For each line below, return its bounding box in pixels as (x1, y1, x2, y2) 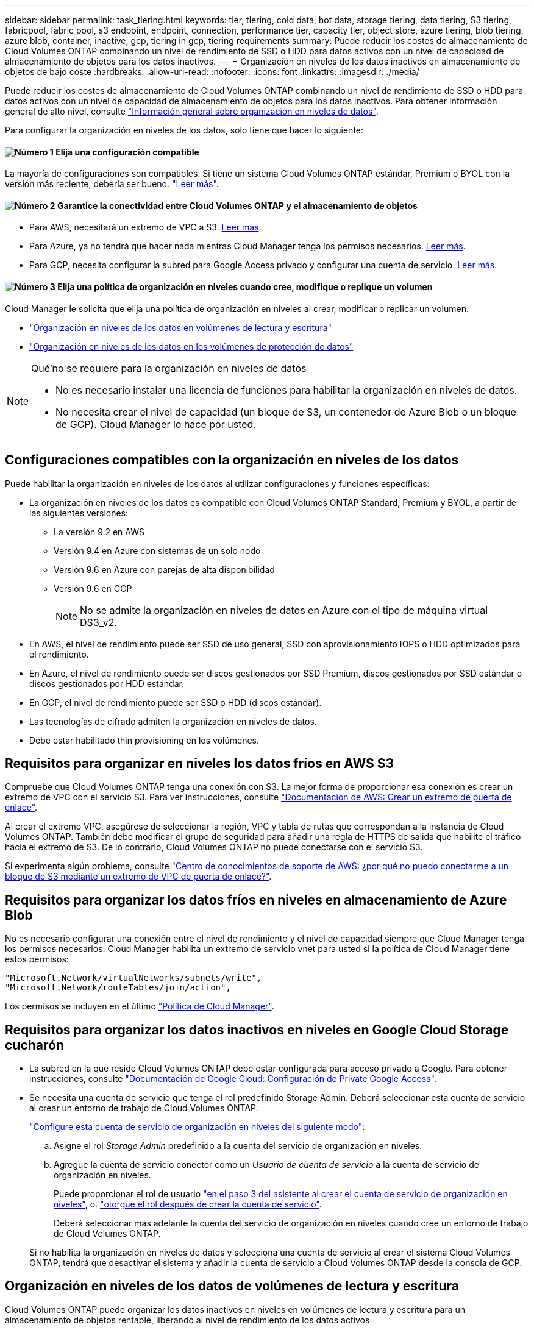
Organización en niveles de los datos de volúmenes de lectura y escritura (5, 1278, 460, 1294)
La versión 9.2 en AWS (54, 526, 144, 537)
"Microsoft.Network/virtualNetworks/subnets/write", (5, 973, 262, 983)
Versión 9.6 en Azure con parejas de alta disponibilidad (54, 564, 275, 575)
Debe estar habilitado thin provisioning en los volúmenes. (29, 734, 260, 745)
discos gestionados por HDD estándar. (29, 678, 184, 689)
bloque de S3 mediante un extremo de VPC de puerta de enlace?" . (5, 871, 272, 882)
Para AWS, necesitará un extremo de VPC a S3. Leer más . (29, 222, 262, 233)
